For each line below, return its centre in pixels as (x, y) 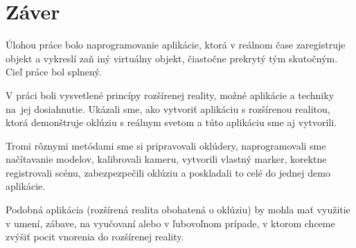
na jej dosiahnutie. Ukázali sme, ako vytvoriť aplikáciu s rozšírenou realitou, (168, 108)
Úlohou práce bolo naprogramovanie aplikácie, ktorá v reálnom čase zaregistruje (176, 45)
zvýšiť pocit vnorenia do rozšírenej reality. (95, 237)
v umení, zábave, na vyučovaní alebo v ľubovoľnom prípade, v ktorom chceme (170, 223)
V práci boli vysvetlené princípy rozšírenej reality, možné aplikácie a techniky (170, 95)
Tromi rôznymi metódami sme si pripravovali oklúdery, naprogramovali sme (166, 145)
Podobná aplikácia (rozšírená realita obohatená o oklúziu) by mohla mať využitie (178, 210)
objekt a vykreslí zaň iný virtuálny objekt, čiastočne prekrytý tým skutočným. (172, 58)
